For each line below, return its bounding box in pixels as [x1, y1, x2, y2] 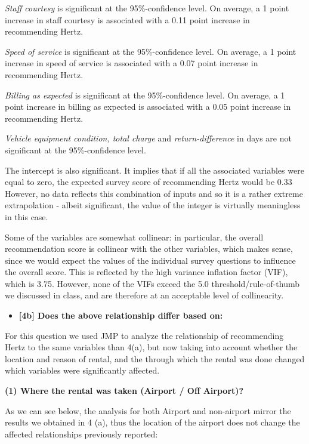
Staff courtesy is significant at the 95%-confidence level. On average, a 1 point [5, 2, 289, 14]
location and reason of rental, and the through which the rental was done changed [5, 352, 305, 365]
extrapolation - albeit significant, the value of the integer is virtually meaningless [5, 199, 301, 211]
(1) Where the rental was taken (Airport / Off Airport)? [5, 384, 244, 397]
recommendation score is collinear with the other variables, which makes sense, [5, 242, 293, 255]
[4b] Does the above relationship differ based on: [18, 309, 223, 322]
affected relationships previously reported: [5, 427, 158, 440]
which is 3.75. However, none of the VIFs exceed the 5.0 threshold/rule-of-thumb [5, 277, 300, 289]
